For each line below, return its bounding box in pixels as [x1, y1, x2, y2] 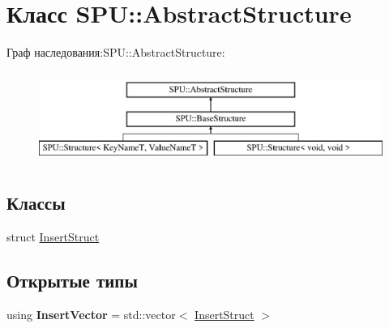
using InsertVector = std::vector [6, 305, 176, 322]
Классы [6, 190, 66, 215]
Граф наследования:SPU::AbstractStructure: [6, 44, 225, 61]
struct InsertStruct [6, 228, 100, 245]
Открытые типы [6, 267, 138, 292]
